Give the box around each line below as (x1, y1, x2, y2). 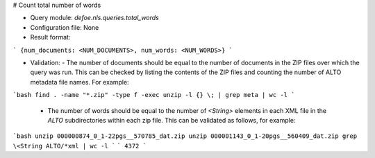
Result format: (30, 33, 71, 42)
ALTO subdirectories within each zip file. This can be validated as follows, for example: (47, 116, 296, 124)
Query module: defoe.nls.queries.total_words (30, 14, 160, 22)
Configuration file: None (30, 23, 99, 31)
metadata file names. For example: (30, 78, 129, 86)
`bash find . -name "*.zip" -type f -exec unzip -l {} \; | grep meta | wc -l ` (12, 91, 295, 99)
